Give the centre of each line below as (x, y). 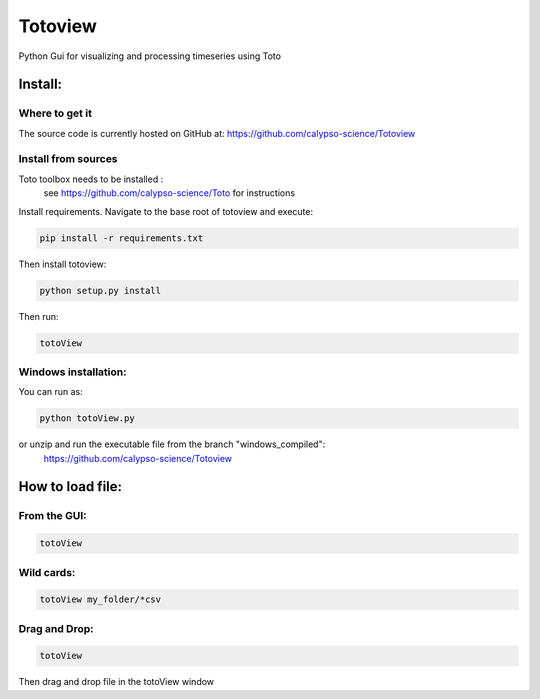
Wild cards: (47, 572)
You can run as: (51, 392)
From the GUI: (52, 516)
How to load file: (70, 486)
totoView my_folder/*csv (100, 599)
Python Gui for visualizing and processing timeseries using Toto (150, 56)
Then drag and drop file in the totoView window (116, 682)
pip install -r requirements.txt (121, 238)
